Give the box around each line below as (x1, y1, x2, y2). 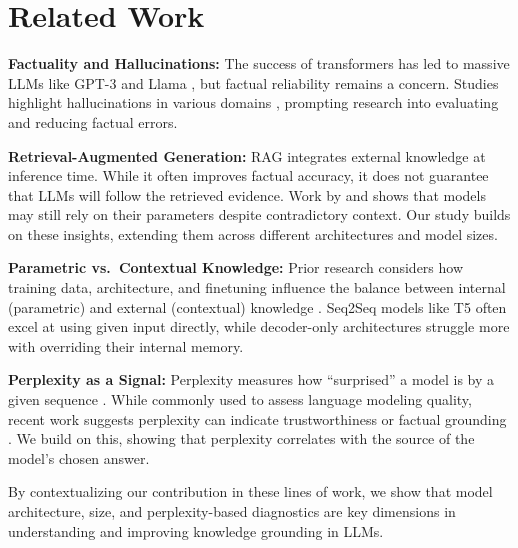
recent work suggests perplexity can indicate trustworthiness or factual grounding (8, 408, 507, 429)
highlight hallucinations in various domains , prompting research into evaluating (8, 92, 499, 113)
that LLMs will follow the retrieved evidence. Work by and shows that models (8, 184, 486, 205)
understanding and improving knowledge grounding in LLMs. (8, 520, 384, 541)
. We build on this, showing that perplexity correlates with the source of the (8, 428, 475, 449)
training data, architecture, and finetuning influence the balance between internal (8, 277, 506, 298)
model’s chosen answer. (8, 447, 150, 468)
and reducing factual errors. (8, 111, 178, 132)
